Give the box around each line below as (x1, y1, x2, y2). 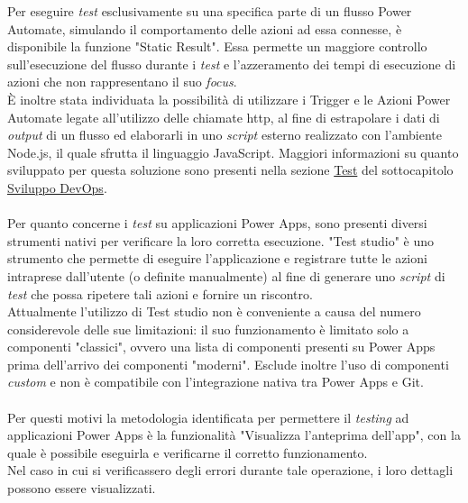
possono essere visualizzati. (7, 479, 156, 498)
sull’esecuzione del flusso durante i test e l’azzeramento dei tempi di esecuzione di (7, 54, 456, 73)
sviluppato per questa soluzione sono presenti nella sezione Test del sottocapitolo (7, 160, 454, 179)
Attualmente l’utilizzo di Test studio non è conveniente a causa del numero (7, 302, 421, 321)
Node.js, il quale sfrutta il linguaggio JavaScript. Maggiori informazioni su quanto (7, 142, 459, 161)
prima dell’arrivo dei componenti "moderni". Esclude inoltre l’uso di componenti (7, 354, 449, 373)
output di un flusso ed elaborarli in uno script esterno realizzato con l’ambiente (7, 125, 442, 144)
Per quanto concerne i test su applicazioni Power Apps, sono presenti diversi (7, 214, 427, 233)
